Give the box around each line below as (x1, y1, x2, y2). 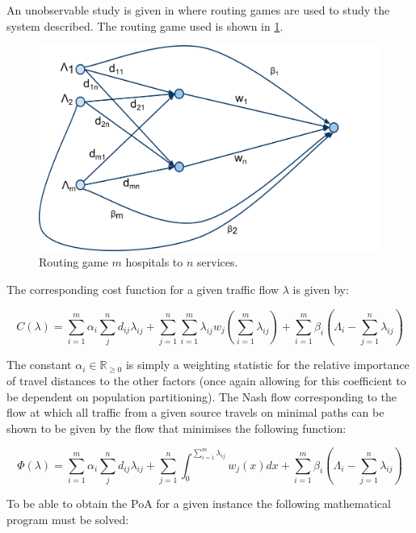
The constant (6, 356, 72, 373)
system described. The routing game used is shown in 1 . (6, 17, 284, 34)
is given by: (292, 281, 349, 298)
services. (197, 254, 238, 271)
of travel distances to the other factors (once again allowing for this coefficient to (6, 371, 406, 388)
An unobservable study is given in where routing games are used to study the (6, 2, 390, 18)
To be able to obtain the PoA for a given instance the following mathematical (6, 495, 391, 512)
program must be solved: (6, 510, 129, 527)
